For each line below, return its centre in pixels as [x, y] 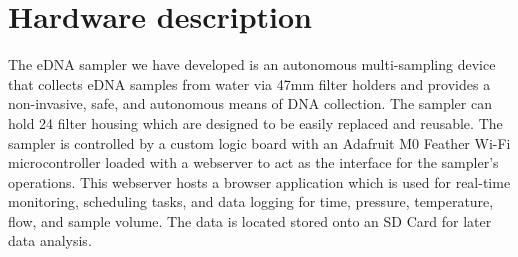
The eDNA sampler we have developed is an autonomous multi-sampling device [252, 64]
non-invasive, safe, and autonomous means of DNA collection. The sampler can [250, 103]
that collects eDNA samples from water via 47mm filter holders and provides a [249, 83]
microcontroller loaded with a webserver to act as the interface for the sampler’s [253, 162]
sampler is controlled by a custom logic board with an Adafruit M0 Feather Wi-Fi [259, 142]
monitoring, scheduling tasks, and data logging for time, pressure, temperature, [251, 201]
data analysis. [50, 240]
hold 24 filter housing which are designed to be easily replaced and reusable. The [255, 122]
